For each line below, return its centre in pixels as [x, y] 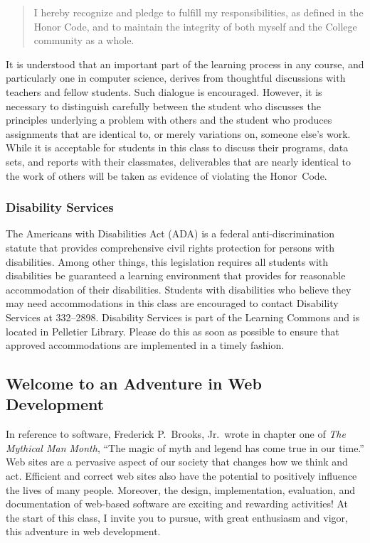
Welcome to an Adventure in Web [134, 383]
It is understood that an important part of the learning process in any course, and [185, 64]
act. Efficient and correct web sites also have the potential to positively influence [181, 476]
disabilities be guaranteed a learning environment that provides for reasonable [176, 275]
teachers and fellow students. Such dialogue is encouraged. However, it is [164, 91]
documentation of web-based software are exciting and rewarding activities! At [177, 504]
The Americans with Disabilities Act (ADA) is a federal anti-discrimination [170, 233]
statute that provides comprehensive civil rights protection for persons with [170, 247]
